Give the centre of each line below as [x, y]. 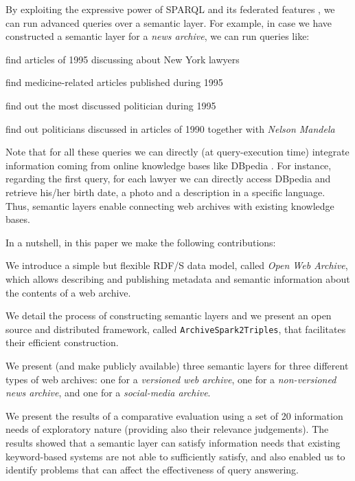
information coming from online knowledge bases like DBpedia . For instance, [169, 165]
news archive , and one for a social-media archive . [108, 393]
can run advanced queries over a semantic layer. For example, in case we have [169, 22]
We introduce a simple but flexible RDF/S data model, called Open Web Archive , [177, 265]
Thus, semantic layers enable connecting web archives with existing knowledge [170, 205]
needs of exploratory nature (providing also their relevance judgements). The [167, 429]
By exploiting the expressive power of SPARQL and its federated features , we [170, 9]
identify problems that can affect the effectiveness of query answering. [152, 470]
